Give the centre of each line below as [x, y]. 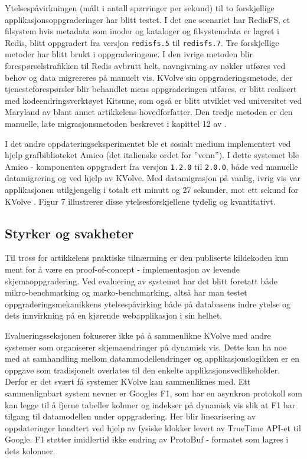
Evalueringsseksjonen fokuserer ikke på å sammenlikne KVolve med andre [138, 335]
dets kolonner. [30, 450]
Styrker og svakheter [69, 233]
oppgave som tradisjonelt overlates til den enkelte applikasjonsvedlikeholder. [143, 370]
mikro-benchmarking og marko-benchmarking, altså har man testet [126, 292]
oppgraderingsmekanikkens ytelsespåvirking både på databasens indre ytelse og [148, 304]
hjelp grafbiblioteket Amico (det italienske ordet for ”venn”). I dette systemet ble [152, 155]
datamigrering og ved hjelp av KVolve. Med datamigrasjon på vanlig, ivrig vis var [153, 178]
